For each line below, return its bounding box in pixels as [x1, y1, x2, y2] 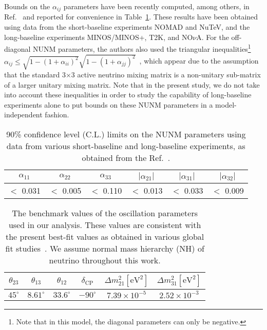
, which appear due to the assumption [139, 55, 259, 66]
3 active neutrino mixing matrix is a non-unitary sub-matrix [71, 69, 261, 80]
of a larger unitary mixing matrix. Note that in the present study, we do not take [4, 79, 260, 90]
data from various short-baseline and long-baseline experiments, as [6, 140, 245, 152]
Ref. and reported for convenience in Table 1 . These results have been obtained [4, 11, 258, 22]
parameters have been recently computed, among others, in [63, 1, 250, 11]
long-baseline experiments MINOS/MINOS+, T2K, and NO [4, 31, 193, 42]
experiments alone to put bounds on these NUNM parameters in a [4, 99, 213, 110]
